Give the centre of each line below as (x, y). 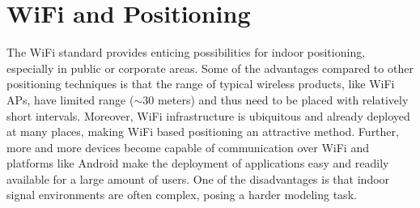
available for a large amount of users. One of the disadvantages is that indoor (198, 178)
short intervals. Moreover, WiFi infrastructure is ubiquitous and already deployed (208, 115)
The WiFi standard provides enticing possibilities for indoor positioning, (186, 52)
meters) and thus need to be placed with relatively (283, 99)
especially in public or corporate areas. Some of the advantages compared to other (210, 68)
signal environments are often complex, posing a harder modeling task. (182, 195)
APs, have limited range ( (70, 99)
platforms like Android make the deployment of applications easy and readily (198, 163)
